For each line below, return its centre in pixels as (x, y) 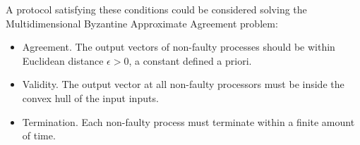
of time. (39, 135)
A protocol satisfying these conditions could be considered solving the (156, 9)
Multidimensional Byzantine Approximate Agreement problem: (142, 23)
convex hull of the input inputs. (90, 97)
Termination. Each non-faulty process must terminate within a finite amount (188, 121)
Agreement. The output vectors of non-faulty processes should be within (179, 47)
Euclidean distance (63, 60)
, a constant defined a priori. (190, 60)
